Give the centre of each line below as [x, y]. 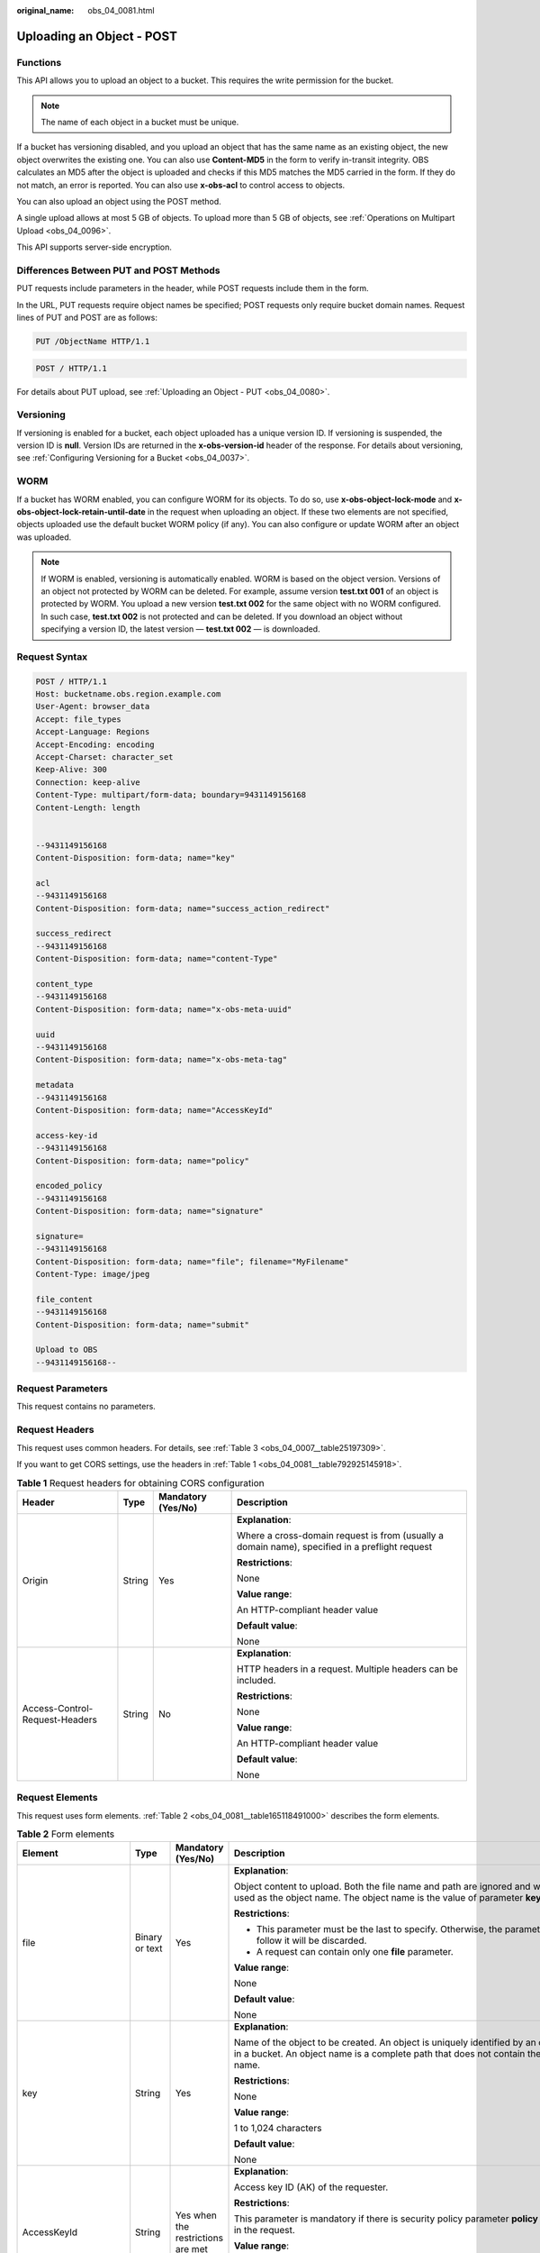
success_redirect [74, 934]
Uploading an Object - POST [97, 36]
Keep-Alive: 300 [72, 770]
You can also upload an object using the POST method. [119, 201]
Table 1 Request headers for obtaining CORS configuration [140, 1482]
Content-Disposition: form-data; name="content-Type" [157, 959]
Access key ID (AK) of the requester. [311, 2187]
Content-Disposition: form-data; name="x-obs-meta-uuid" [164, 1009]
